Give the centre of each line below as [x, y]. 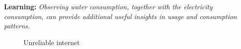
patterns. [17, 26]
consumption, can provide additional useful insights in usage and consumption [120, 16]
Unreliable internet [52, 42]
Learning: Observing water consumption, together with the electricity [108, 6]
